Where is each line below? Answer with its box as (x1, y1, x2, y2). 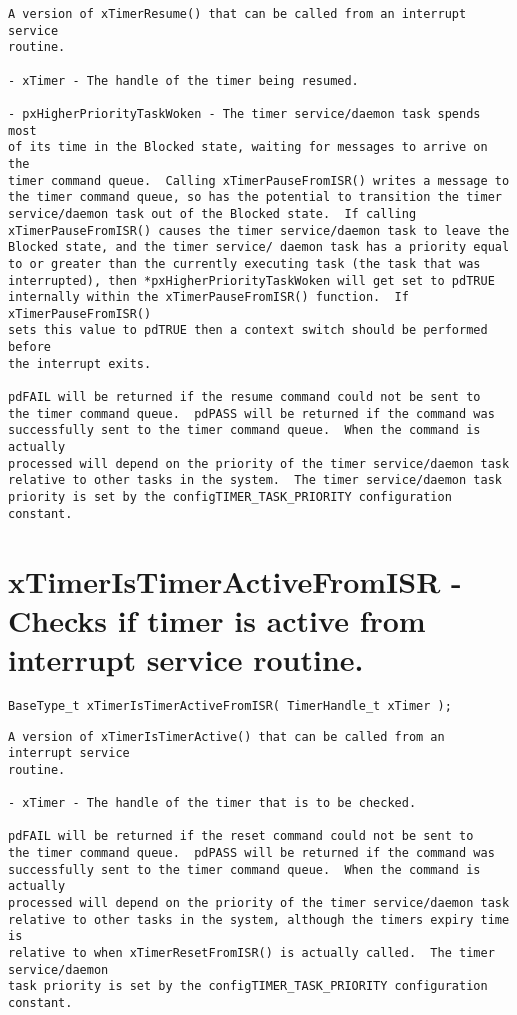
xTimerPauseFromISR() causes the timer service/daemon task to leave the (8, 223, 510, 238)
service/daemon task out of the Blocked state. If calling (8, 206, 417, 221)
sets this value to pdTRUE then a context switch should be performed (8, 323, 488, 338)
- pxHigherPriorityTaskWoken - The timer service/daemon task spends (8, 106, 481, 121)
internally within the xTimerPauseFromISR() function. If (8, 290, 409, 305)
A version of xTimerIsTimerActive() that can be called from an (8, 729, 445, 744)
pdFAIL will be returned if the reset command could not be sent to (8, 829, 474, 844)
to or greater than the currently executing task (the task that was (8, 256, 481, 271)
